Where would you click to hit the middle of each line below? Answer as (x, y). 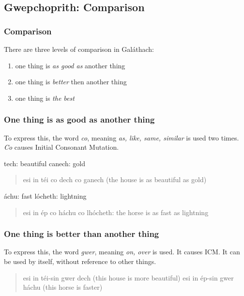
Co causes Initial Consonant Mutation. (61, 147)
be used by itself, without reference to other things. (80, 261)
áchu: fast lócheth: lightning (45, 195)
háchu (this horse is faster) (63, 287)
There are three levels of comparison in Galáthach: (79, 49)
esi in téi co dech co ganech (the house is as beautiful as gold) (115, 179)
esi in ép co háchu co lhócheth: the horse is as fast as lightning (116, 212)
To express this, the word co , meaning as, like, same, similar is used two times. (122, 137)
